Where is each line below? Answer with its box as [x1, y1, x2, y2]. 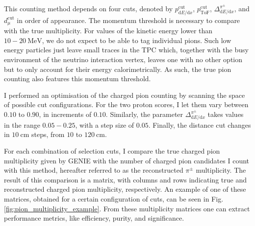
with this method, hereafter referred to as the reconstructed [4, 165, 183, 175]
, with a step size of [75, 119, 134, 130]
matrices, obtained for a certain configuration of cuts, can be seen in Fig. [4, 193, 224, 203]
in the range [4, 119, 40, 130]
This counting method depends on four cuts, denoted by [4, 3, 173, 14]
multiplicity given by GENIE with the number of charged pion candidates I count [4, 155, 250, 165]
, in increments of [39, 109, 92, 119]
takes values [207, 109, 244, 119]
